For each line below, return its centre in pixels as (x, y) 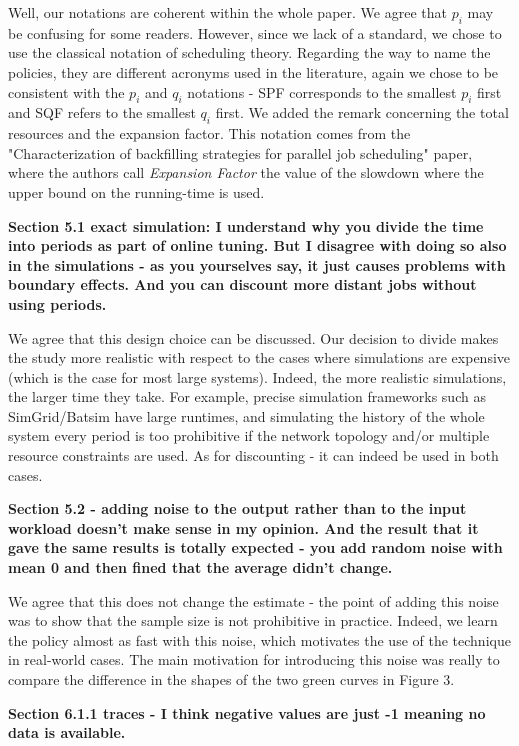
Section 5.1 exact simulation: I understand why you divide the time (246, 225)
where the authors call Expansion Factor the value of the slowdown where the (246, 172)
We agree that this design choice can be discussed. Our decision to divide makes (253, 337)
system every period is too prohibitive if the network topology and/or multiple (249, 435)
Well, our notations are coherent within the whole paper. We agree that (227, 12)
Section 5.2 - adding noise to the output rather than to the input (237, 508)
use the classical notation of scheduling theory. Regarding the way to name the (249, 52)
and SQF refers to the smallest (102, 112)
